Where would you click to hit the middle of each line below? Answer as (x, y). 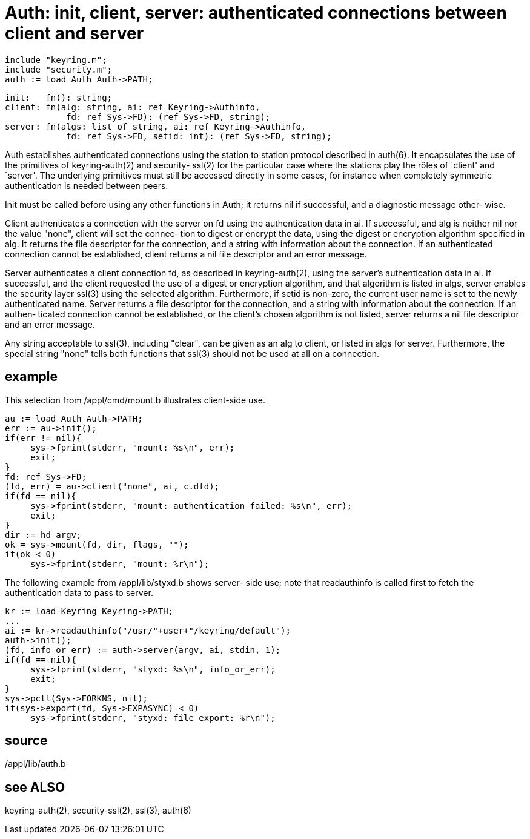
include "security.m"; (59, 69)
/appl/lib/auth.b (35, 764)
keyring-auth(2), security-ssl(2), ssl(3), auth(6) (98, 811)
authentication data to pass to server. (79, 592)
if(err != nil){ (43, 438)
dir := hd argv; (43, 535)
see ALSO (35, 787)
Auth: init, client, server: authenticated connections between (256, 13)
